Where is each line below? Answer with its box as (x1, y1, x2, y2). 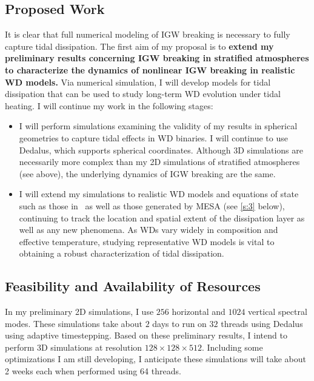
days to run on (152, 317, 207, 329)
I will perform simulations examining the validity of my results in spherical (19, 120, 298, 132)
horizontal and (172, 305, 225, 318)
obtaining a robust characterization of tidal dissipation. (19, 247, 224, 260)
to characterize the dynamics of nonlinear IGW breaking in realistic (5, 63, 295, 76)
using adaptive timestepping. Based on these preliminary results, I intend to (5, 329, 287, 342)
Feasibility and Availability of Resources (5, 277, 261, 295)
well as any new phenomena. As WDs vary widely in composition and (19, 223, 278, 236)
